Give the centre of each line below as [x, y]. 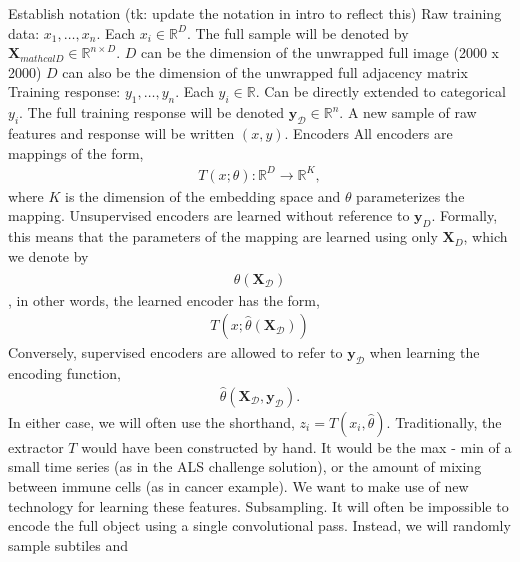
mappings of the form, [76, 152]
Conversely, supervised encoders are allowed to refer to [175, 352]
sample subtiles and [68, 544]
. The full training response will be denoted [152, 112]
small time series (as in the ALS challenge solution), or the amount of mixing [245, 466]
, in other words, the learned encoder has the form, [164, 299]
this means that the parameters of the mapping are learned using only [223, 236]
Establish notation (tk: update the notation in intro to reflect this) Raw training [255, 13]
